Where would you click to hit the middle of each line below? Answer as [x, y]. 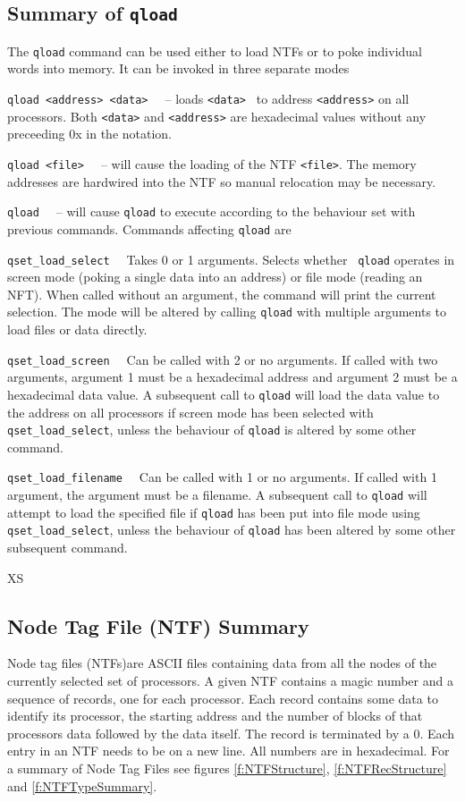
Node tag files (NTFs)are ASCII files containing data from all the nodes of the [222, 663]
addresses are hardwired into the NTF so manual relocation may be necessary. [222, 181]
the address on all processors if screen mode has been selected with [190, 412]
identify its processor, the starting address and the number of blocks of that [215, 716]
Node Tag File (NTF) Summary [158, 625]
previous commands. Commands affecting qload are [149, 228]
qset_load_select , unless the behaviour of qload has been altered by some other [232, 530]
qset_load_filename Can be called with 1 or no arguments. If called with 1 [222, 477]
